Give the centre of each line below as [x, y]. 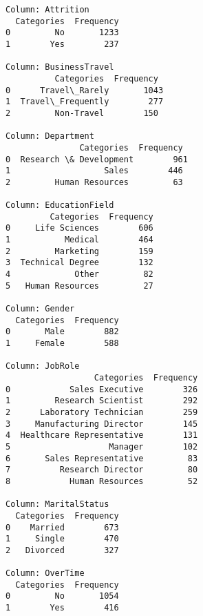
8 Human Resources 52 [102, 481]
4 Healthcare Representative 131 [102, 435]
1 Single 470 [62, 539]
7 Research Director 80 [102, 470]
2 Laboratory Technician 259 [102, 412]
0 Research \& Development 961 [97, 159]
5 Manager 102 [102, 446]
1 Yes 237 [62, 44]
